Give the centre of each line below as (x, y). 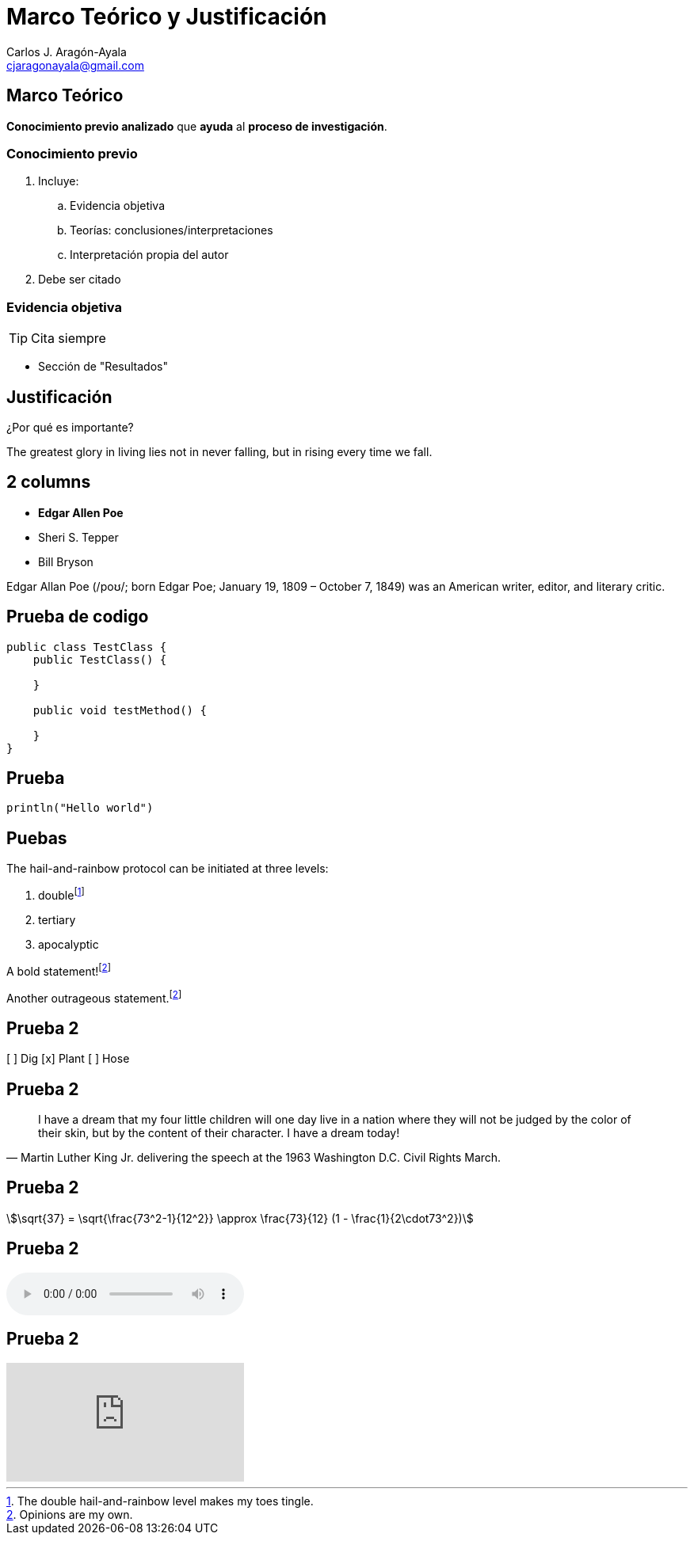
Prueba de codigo (78, 617)
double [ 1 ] (61, 894)
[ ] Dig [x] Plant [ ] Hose (68, 1059)
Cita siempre (69, 339)
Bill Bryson (66, 561)
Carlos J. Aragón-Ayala (67, 51)
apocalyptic (69, 944)
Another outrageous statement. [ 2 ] (94, 997)
